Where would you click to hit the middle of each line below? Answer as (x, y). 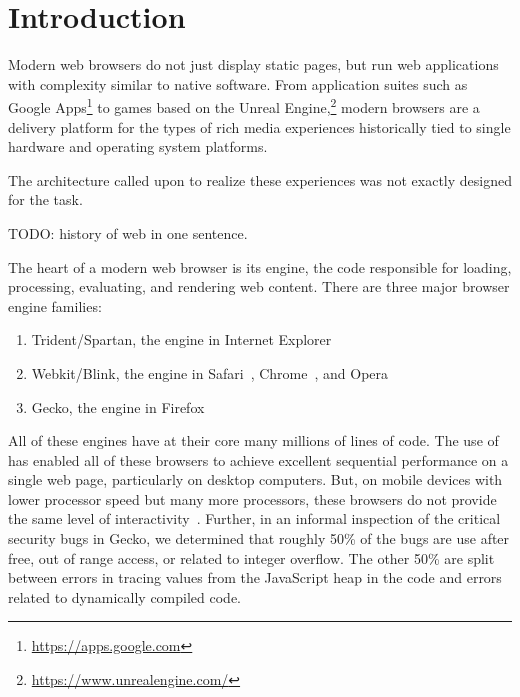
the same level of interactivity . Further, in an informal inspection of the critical (254, 518)
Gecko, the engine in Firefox (118, 406)
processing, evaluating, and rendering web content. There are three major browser (259, 286)
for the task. (45, 199)
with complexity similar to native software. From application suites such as (238, 83)
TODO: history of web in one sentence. (128, 232)
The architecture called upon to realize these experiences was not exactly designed (260, 179)
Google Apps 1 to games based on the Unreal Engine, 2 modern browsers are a (244, 105)
